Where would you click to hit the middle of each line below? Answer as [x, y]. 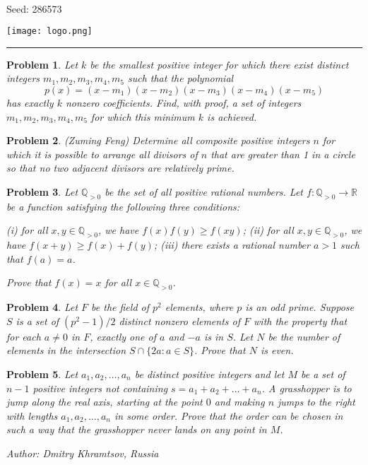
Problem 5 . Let [42, 373]
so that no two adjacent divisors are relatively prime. [120, 168]
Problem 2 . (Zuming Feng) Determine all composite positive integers [158, 140]
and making [239, 402]
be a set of [323, 373]
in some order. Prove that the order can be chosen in [228, 415]
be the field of [120, 307]
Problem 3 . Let [42, 192]
